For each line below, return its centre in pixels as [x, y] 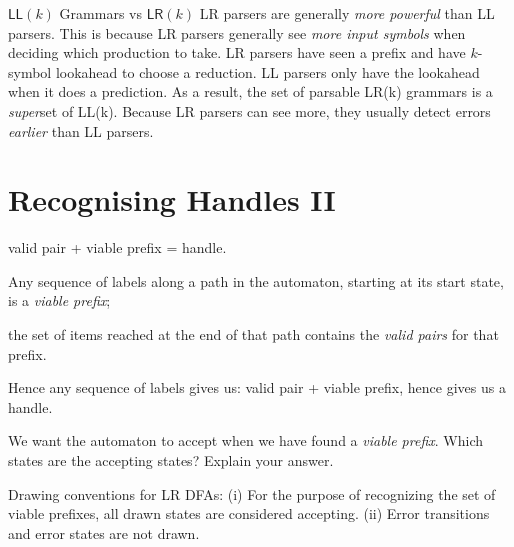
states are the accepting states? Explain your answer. [171, 460]
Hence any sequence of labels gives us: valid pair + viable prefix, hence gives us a [257, 387]
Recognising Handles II [172, 199]
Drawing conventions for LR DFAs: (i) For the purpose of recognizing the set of [252, 493]
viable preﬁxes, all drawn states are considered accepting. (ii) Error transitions [249, 513]
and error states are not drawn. [104, 532]
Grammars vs [100, 13]
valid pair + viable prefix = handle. [117, 247]
